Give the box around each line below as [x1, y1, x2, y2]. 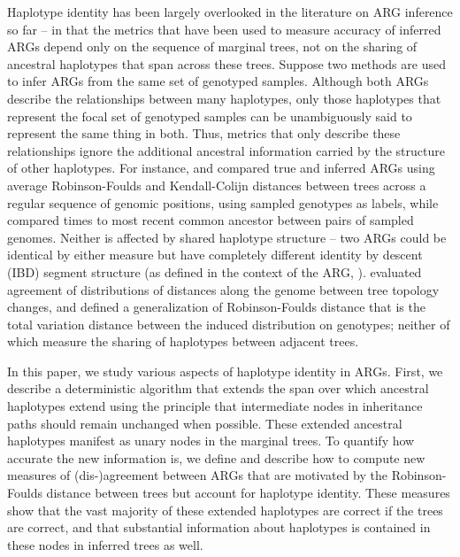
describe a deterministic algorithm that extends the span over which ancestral [7, 379, 429, 398]
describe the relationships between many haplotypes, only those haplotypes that [7, 89, 441, 107]
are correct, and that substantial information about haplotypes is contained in [7, 518, 431, 537]
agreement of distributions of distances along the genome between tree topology [7, 280, 440, 298]
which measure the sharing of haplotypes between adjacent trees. [7, 332, 359, 351]
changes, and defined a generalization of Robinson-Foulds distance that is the [7, 298, 425, 316]
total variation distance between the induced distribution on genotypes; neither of [7, 314, 450, 333]
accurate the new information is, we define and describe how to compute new [7, 448, 425, 467]
